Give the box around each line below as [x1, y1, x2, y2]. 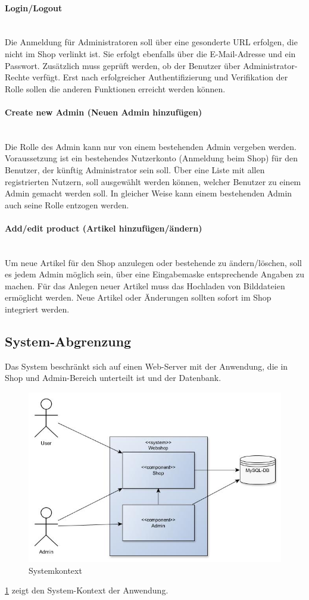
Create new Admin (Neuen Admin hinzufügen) [5, 105, 202, 118]
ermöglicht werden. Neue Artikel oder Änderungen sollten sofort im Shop [5, 291, 271, 304]
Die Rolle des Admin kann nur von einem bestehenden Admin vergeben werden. [5, 140, 296, 152]
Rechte [5, 71, 30, 83]
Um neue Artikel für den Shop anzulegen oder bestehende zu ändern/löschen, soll [5, 256, 302, 268]
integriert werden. [5, 303, 70, 315]
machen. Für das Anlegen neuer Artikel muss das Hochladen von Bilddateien [5, 279, 285, 292]
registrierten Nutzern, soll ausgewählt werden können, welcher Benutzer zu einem [5, 175, 301, 187]
